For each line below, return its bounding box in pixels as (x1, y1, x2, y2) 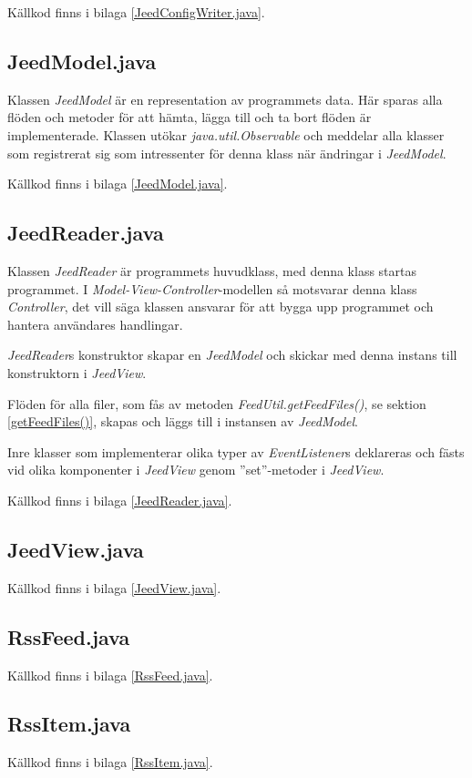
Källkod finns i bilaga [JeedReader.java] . (7, 490, 232, 509)
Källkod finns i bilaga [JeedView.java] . (7, 578, 221, 597)
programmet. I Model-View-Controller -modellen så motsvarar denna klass (7, 279, 417, 298)
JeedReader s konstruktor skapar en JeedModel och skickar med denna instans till (7, 345, 457, 364)
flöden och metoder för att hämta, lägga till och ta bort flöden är (7, 107, 372, 127)
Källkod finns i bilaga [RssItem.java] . (7, 752, 213, 772)
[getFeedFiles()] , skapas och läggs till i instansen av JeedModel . (7, 412, 359, 431)
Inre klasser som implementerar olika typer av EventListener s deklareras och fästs (7, 442, 465, 461)
